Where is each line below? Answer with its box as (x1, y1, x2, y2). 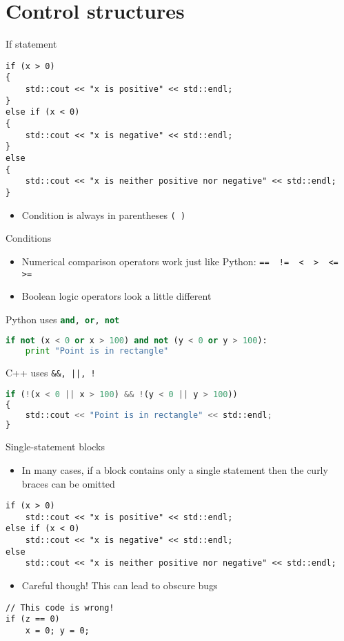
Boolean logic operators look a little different (21, 289, 212, 303)
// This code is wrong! (6, 602, 114, 613)
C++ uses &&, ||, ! (6, 365, 96, 380)
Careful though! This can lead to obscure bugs (21, 578, 218, 593)
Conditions (6, 231, 52, 245)
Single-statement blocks (6, 439, 105, 454)
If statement (6, 37, 57, 51)
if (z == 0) (6, 614, 60, 624)
